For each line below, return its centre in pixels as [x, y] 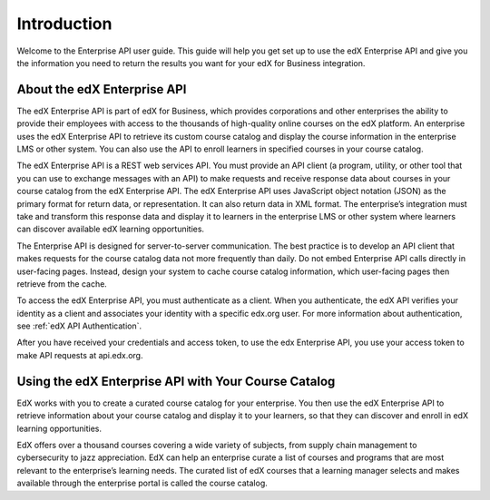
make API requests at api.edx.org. [80, 355]
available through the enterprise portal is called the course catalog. [142, 483]
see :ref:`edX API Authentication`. [79, 326]
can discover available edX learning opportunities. [110, 229]
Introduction [64, 24]
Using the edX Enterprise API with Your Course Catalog [176, 381]
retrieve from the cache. [62, 284]
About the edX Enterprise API [102, 89]
